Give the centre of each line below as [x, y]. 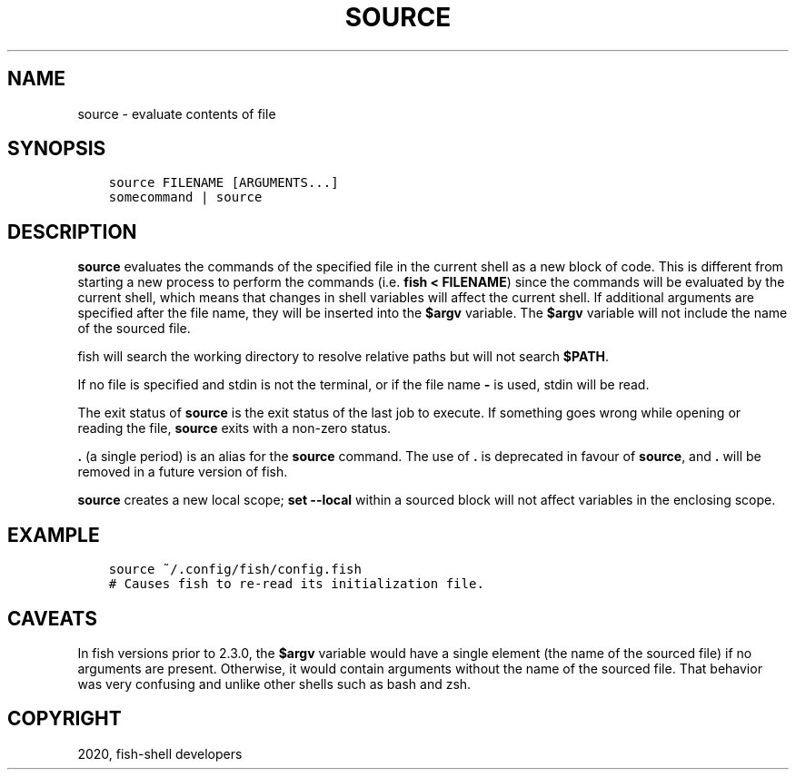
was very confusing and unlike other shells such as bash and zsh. [274, 684]
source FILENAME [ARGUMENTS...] [224, 183]
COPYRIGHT [65, 719]
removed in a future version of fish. [183, 472]
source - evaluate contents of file [177, 113]
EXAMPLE [54, 535]
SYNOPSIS [57, 149]
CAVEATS [52, 618]
